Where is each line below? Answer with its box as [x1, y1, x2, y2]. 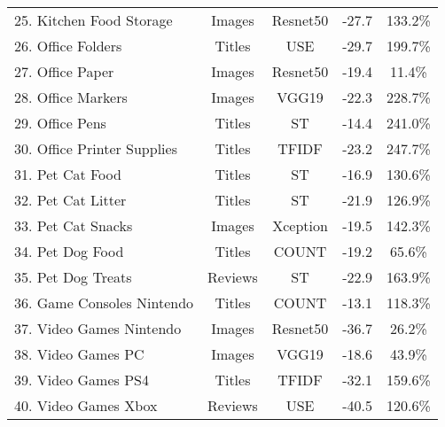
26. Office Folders [14, 35, 122, 56]
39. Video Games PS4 [14, 369, 149, 390]
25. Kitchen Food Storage [14, 10, 173, 30]
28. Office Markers [14, 87, 128, 107]
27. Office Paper [14, 61, 114, 82]
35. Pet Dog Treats [14, 267, 132, 287]
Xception [272, 215, 328, 236]
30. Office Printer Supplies [14, 138, 177, 159]
